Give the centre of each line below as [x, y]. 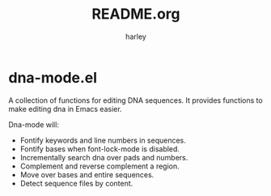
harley [136, 36]
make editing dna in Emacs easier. [66, 109]
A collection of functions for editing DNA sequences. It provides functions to [135, 100]
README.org [136, 14]
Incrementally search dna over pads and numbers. [104, 157]
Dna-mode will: [34, 124]
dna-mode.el [53, 77]
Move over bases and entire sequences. [87, 174]
